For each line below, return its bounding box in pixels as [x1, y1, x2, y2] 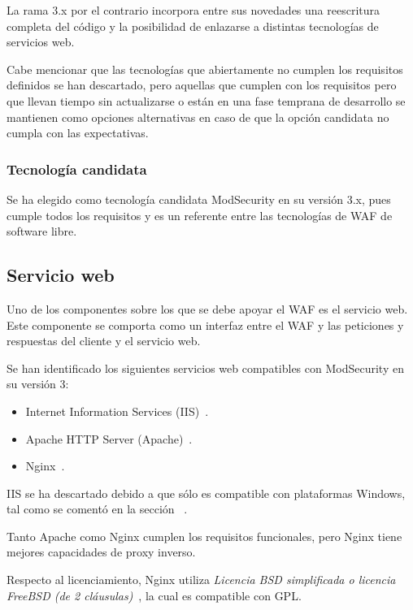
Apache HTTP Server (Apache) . [25, 430, 193, 447]
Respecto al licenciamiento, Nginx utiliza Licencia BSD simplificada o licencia [7, 571, 396, 588]
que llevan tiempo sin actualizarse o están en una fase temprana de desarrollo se [7, 92, 406, 109]
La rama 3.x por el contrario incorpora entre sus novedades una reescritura [7, 2, 380, 18]
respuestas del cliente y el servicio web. [7, 332, 201, 349]
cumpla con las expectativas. [7, 124, 149, 141]
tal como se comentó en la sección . [7, 500, 188, 517]
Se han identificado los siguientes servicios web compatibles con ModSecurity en [7, 359, 404, 376]
